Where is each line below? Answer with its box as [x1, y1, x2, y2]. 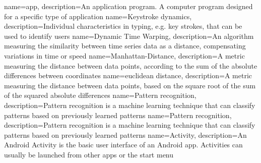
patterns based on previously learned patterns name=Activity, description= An [4, 129, 247, 140]
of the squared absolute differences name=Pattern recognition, [4, 90, 197, 100]
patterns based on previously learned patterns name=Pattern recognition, [4, 110, 232, 120]
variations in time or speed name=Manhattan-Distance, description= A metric [4, 50, 245, 61]
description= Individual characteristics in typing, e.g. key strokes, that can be [4, 21, 242, 31]
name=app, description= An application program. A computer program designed [4, 1, 253, 11]
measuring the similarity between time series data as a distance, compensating [4, 40, 246, 51]
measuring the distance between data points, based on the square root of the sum [4, 80, 256, 90]
